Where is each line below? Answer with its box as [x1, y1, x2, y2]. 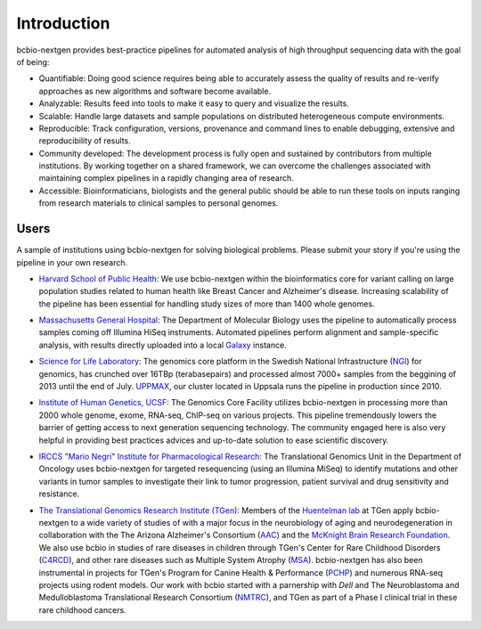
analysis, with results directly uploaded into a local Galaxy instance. [38, 339, 287, 350]
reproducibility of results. [38, 135, 131, 146]
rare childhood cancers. [38, 604, 126, 615]
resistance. [38, 488, 80, 499]
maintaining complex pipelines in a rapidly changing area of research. [38, 173, 294, 184]
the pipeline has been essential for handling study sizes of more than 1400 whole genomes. [38, 298, 375, 309]
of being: [16, 56, 50, 67]
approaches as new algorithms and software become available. [38, 86, 272, 96]
